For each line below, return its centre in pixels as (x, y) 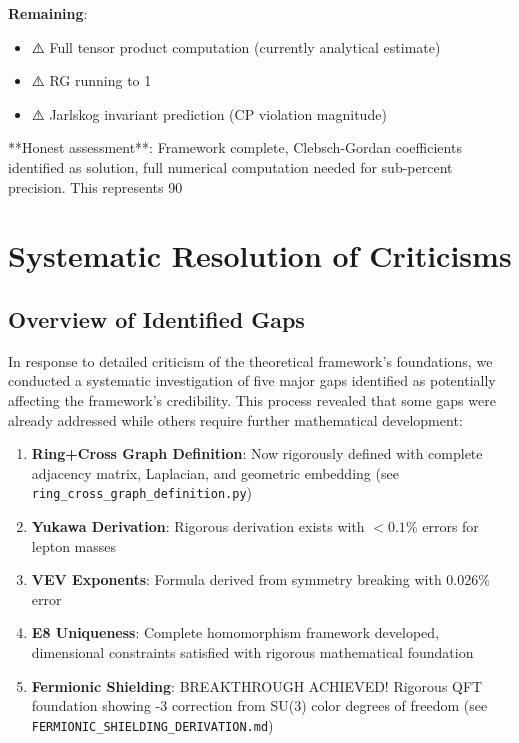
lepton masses (74, 545)
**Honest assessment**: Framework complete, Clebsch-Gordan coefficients (235, 147)
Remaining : (48, 13)
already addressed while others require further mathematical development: (235, 419)
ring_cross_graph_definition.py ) (142, 492)
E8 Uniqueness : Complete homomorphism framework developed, (235, 632)
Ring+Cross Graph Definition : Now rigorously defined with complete (257, 453)
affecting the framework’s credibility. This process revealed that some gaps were (252, 399)
